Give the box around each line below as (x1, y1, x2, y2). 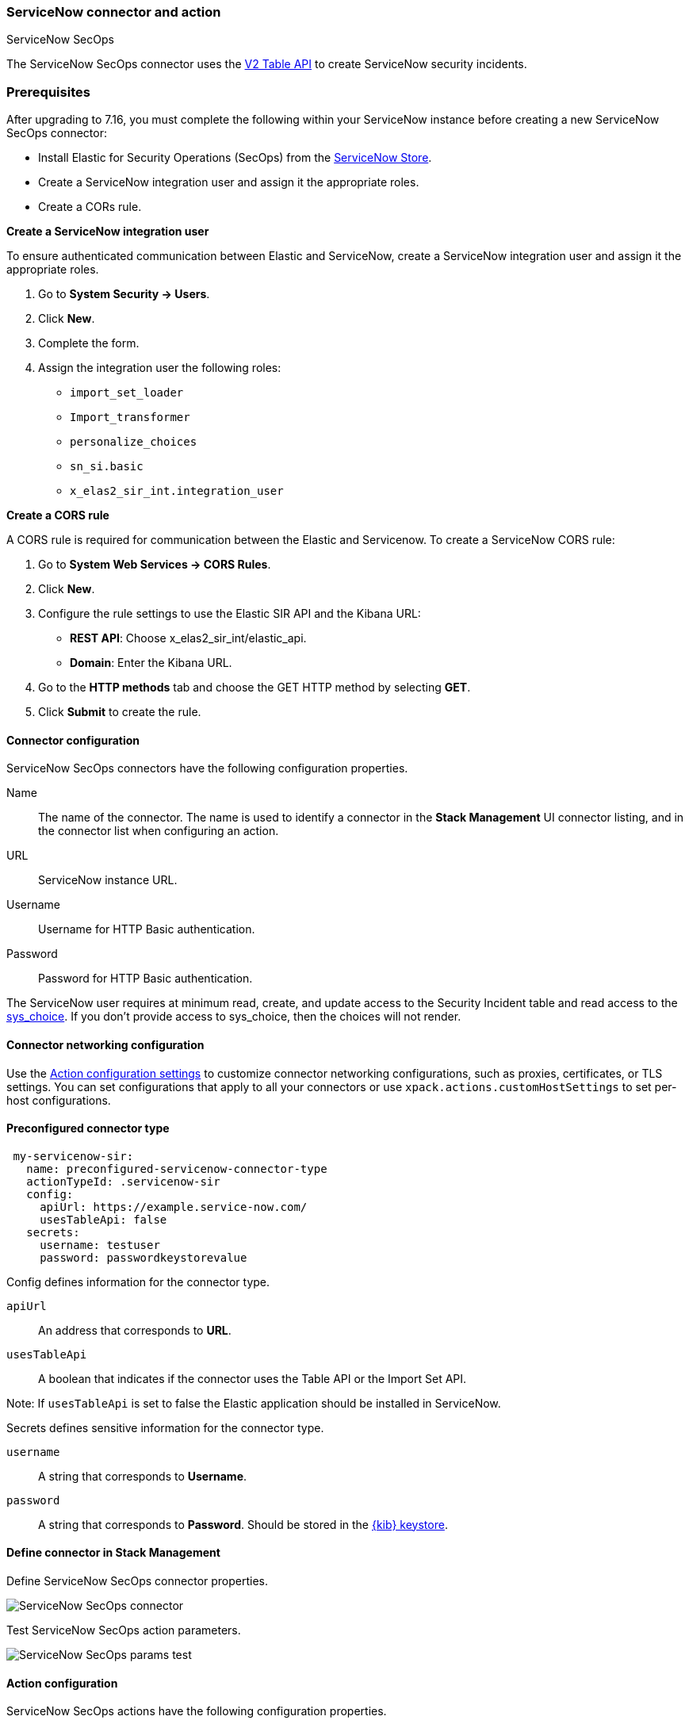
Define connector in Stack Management (6, 1546, 220, 1560)
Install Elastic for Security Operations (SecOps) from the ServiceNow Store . (38, 151, 432, 165)
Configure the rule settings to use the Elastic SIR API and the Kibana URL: (38, 607, 421, 621)
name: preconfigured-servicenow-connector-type (26, 1162, 327, 1175)
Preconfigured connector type (6, 1121, 170, 1136)
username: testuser (40, 1238, 160, 1251)
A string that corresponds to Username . (38, 1469, 247, 1483)
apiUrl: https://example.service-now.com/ (40, 1200, 308, 1213)
